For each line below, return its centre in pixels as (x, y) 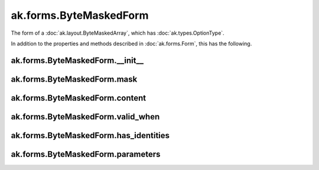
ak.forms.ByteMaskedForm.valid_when (85, 117)
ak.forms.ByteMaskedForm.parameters (86, 154)
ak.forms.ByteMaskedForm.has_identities (90, 135)
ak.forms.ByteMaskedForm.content (79, 98)
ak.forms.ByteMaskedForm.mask (74, 79)
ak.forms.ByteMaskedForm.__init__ (77, 60)
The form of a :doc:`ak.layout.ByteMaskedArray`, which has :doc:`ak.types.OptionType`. (118, 33)
